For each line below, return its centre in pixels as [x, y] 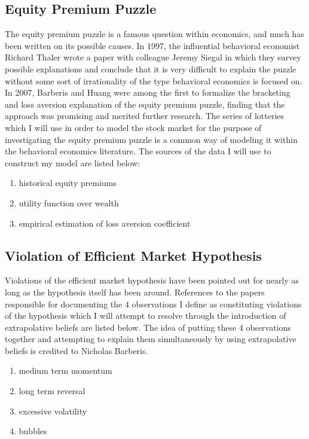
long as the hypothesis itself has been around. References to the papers [135, 292]
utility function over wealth [69, 202]
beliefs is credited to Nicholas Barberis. [77, 350]
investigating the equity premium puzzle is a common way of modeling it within [151, 139]
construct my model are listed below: [73, 162]
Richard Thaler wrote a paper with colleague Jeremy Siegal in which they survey [153, 57]
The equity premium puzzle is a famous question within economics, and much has [154, 34]
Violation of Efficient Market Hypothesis [133, 255]
